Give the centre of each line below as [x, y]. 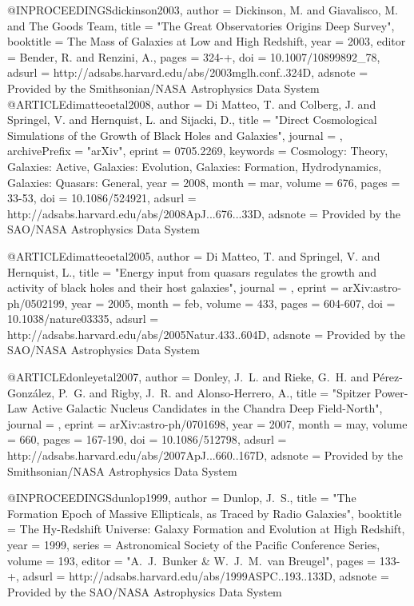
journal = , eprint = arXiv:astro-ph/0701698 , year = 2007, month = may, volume [207, 423]
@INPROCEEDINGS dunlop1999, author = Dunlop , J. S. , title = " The [182, 498]
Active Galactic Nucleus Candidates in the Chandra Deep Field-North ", [207, 408]
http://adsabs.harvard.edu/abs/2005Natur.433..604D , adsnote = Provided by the [206, 334]
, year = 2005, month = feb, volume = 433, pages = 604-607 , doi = [230, 303]
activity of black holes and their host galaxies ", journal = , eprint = [173, 287]
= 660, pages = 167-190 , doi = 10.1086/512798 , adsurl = [147, 439]
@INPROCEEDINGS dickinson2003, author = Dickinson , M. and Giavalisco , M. [203, 10]
